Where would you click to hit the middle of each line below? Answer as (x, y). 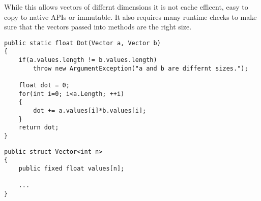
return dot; (39, 128)
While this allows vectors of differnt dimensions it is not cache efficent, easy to (126, 7)
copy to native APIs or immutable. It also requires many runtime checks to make (130, 16)
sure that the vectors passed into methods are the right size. (98, 27)
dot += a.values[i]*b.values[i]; (90, 111)
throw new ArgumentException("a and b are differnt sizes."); (141, 68)
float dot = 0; (44, 86)
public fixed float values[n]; (71, 168)
